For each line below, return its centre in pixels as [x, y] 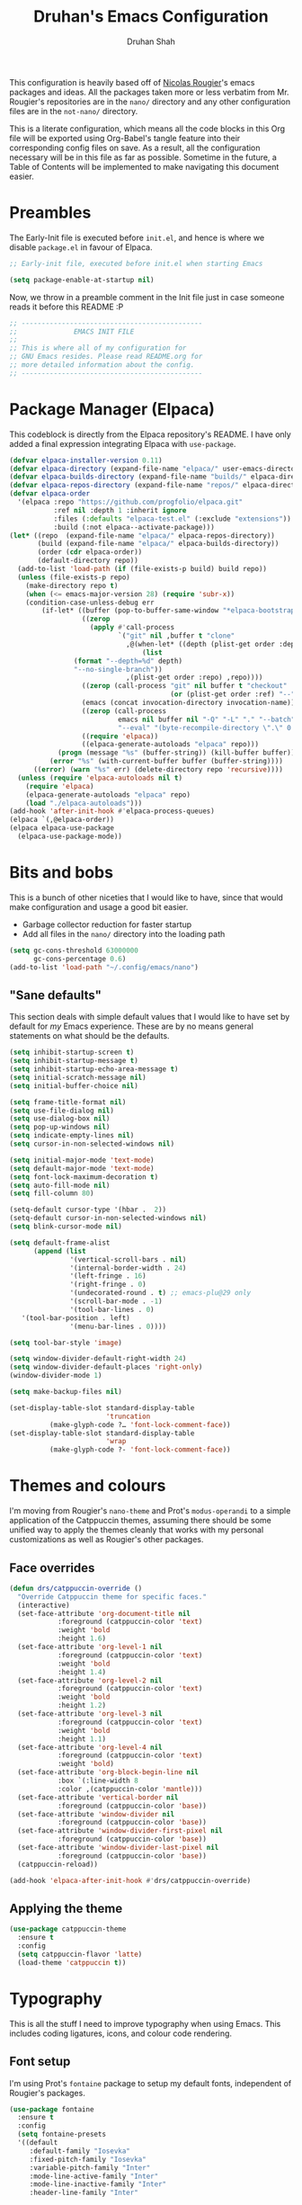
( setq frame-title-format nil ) [68, 1102]
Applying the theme [66, 1908]
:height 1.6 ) [81, 1638]
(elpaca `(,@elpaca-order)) [62, 820]
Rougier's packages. [47, 2093]
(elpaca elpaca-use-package [62, 828]
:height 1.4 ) [81, 1672]
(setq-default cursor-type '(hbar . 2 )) [88, 1210]
